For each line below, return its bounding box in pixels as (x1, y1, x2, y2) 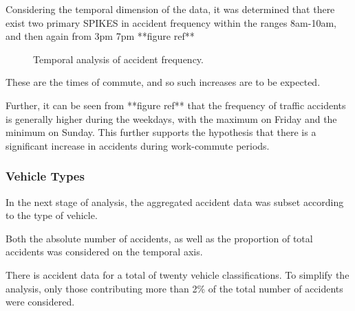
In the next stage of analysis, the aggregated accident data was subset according (6, 194, 344, 209)
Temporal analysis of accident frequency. (33, 51, 204, 66)
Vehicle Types (6, 168, 85, 185)
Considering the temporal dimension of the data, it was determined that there (6, 2, 335, 16)
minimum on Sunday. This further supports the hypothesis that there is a (6, 125, 316, 139)
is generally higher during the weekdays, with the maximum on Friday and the (6, 111, 337, 126)
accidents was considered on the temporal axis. (6, 244, 203, 259)
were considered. (6, 295, 75, 309)
